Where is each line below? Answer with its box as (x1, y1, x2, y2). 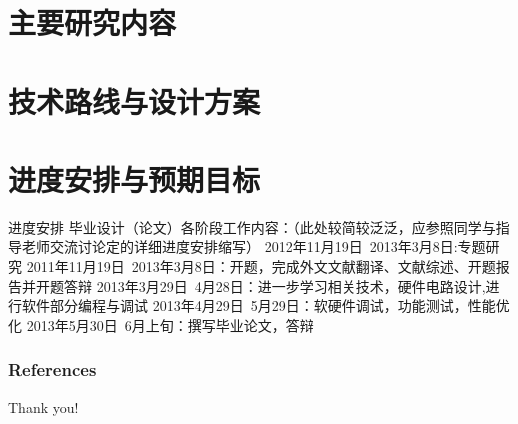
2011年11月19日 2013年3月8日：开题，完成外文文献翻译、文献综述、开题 (26, 256, 496, 277)
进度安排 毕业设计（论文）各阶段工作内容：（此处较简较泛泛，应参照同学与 (8, 216, 496, 237)
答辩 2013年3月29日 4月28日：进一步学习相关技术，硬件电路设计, (63, 275, 486, 296)
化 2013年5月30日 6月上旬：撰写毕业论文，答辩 (8, 314, 314, 335)
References (8, 357, 97, 382)
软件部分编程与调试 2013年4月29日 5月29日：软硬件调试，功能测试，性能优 (21, 295, 510, 316)
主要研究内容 (8, 2, 177, 43)
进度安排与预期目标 (8, 158, 261, 199)
